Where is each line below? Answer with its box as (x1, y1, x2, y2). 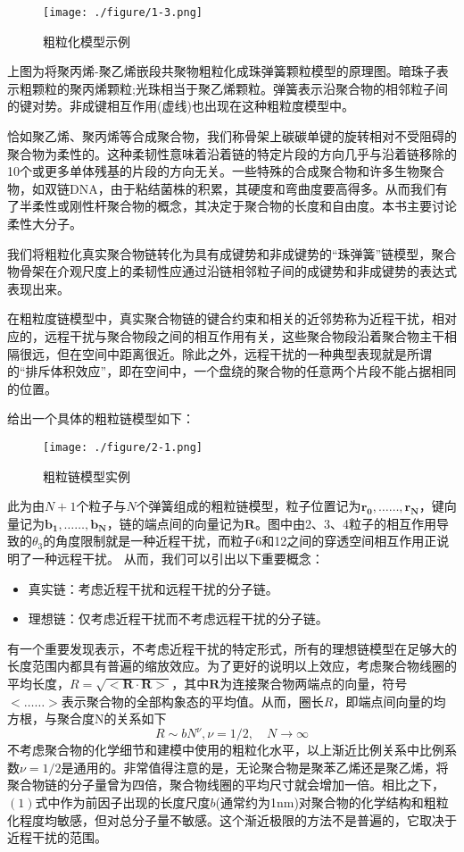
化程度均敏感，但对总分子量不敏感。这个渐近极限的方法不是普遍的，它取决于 (7, 810, 457, 829)
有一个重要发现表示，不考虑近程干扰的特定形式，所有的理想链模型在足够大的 (7, 639, 457, 657)
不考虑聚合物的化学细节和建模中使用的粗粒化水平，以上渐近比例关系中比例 (7, 740, 444, 759)
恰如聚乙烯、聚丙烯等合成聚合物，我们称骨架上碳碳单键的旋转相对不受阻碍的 (7, 127, 457, 146)
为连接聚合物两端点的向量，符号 (220, 673, 408, 692)
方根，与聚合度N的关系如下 (7, 709, 167, 728)
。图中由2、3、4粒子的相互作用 (254, 514, 436, 532)
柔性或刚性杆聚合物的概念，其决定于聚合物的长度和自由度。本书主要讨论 (31, 196, 457, 215)
